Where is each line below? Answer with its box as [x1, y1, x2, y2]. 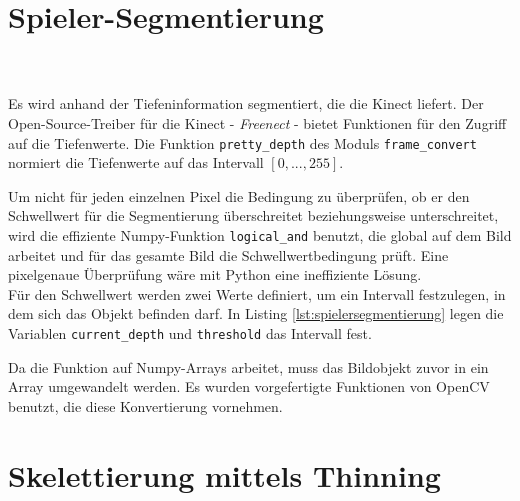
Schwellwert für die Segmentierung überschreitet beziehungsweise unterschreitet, [8, 205, 499, 226]
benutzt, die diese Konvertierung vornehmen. [8, 395, 283, 416]
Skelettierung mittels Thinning [8, 454, 441, 495]
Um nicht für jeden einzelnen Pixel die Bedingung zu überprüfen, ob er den [8, 185, 470, 206]
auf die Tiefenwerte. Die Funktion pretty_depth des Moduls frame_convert [8, 132, 477, 153]
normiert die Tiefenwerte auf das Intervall [8, 152, 264, 173]
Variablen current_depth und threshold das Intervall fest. [8, 322, 372, 343]
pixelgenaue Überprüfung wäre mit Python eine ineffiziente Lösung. [8, 264, 422, 285]
